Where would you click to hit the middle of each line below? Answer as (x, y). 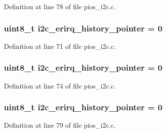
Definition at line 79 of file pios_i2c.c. (60, 125)
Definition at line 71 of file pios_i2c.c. (60, 46)
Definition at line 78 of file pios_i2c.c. (60, 6)
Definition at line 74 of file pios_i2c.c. (60, 85)
